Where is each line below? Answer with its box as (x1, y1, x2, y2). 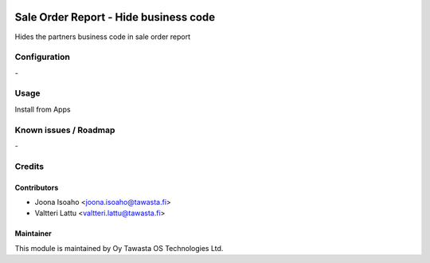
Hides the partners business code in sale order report (14, 32, 191, 41)
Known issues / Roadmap (14, 124, 115, 135)
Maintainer (14, 229, 52, 238)
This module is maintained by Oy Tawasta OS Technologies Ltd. (14, 243, 224, 253)
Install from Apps (14, 104, 71, 114)
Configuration (14, 52, 71, 63)
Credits (14, 160, 44, 171)
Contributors (14, 183, 59, 192)
